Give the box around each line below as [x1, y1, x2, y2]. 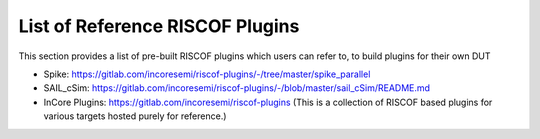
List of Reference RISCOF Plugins [18, 15, 300, 37]
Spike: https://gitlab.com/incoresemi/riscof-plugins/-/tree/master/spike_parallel [43, 68, 371, 80]
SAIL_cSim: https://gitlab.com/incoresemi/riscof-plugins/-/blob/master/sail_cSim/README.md [43, 82, 430, 94]
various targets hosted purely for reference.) [43, 110, 227, 122]
